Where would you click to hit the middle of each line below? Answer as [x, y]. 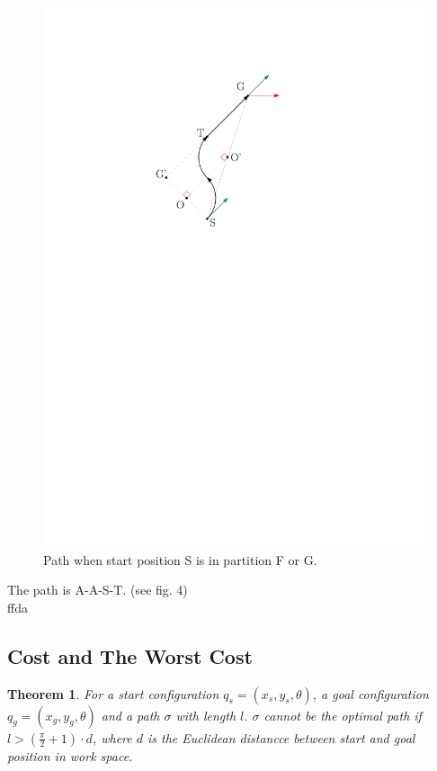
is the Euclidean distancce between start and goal [281, 737]
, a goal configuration [370, 693]
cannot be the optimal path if [343, 715]
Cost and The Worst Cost [130, 655]
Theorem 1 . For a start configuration [113, 693]
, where [112, 737]
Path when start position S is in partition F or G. [180, 559]
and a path [130, 715]
